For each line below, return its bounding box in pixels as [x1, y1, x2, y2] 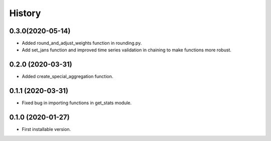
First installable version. [22, 126, 71, 132]
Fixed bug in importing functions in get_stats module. [22, 100, 132, 106]
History [9, 8, 41, 19]
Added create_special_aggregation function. [22, 74, 113, 80]
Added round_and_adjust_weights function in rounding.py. [22, 40, 142, 46]
